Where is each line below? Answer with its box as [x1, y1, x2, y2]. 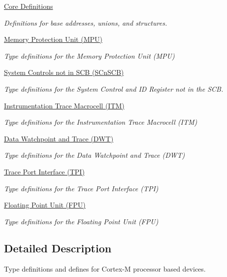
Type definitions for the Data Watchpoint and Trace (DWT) [4, 150, 185, 160]
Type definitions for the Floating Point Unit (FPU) [4, 216, 159, 226]
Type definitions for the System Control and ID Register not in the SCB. [4, 83, 224, 94]
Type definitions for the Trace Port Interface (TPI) [4, 183, 159, 193]
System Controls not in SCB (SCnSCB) [4, 67, 124, 77]
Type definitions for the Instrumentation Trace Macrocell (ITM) [4, 117, 197, 127]
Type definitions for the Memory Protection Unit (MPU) [4, 50, 175, 61]
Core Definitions [4, 1, 53, 11]
